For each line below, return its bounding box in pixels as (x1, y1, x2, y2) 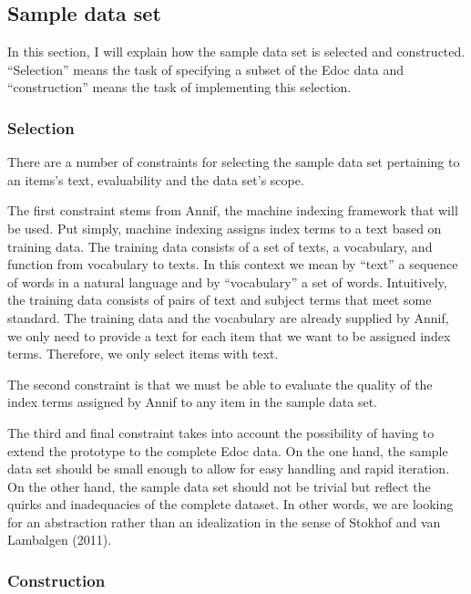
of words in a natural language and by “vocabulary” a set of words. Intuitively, (7, 272, 447, 291)
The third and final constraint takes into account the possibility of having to (7, 422, 435, 442)
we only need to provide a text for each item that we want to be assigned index (7, 326, 451, 345)
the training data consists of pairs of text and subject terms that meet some (7, 290, 432, 309)
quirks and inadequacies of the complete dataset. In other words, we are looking (7, 495, 454, 514)
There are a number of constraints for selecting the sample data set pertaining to (7, 152, 460, 172)
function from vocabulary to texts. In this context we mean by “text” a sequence (7, 255, 458, 274)
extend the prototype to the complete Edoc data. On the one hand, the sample (7, 441, 448, 460)
